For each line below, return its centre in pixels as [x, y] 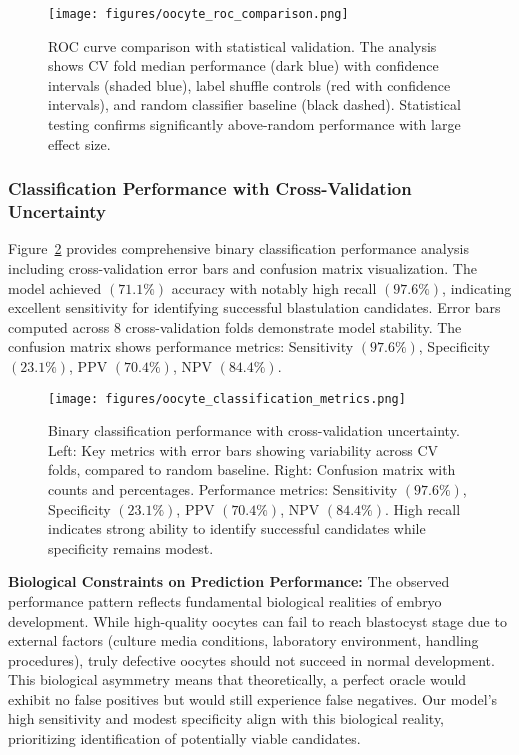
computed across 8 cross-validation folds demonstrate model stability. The [235, 326]
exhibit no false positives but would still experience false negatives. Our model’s [253, 698]
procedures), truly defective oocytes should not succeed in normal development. [251, 659]
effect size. [79, 143]
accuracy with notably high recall [274, 287]
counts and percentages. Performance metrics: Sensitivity [223, 488]
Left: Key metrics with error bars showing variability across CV [243, 449]
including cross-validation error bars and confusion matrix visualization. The [242, 267]
